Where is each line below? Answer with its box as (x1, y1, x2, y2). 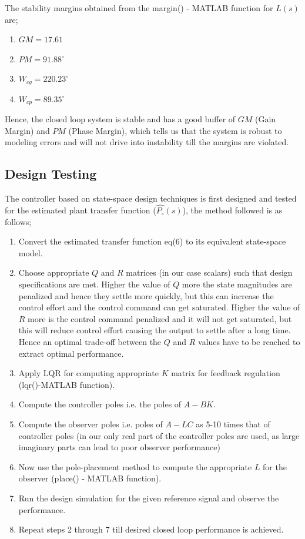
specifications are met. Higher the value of (18, 278, 170, 290)
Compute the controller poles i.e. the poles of (18, 398, 182, 410)
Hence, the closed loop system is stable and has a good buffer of (5, 113, 236, 125)
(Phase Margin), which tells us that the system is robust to (68, 124, 282, 136)
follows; (5, 215, 32, 227)
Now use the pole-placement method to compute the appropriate (18, 460, 252, 473)
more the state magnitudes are (182, 278, 292, 290)
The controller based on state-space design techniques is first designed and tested (5, 192, 297, 205)
